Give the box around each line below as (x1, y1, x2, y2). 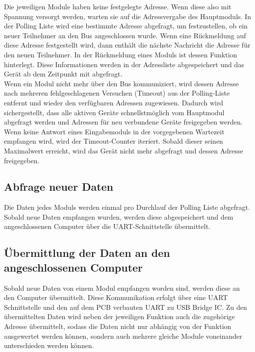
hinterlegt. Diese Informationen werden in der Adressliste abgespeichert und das (4, 59, 244, 69)
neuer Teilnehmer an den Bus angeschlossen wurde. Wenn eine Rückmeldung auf (4, 30, 246, 40)
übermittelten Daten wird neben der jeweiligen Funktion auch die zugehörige (4, 311, 235, 322)
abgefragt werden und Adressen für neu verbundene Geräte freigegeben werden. (4, 117, 243, 127)
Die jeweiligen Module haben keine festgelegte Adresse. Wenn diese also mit (4, 1, 231, 11)
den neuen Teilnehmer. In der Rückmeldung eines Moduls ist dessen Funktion (4, 49, 237, 59)
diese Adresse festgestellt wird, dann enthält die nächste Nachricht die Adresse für (4, 40, 251, 50)
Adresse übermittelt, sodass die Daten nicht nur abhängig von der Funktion (4, 321, 231, 331)
